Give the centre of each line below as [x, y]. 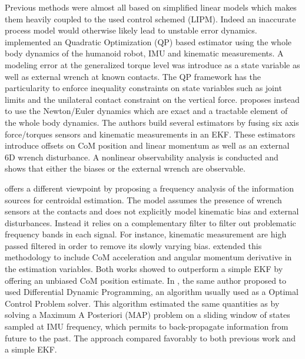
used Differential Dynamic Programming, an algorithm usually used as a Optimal [152, 292]
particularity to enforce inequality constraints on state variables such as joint [143, 88]
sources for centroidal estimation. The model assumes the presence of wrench [143, 199]
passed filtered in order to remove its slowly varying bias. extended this [133, 245]
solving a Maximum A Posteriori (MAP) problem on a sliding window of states [147, 315]
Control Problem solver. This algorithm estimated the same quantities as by [142, 303]
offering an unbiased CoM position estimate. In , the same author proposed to [146, 280]
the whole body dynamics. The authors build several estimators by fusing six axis [152, 122]
